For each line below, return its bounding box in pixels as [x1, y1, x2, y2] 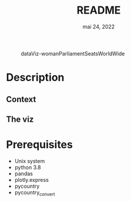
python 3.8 [14, 164, 41, 171]
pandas [14, 170, 33, 177]
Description [6, 71, 65, 84]
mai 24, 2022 [82, 23, 115, 30]
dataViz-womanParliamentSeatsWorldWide [21, 50, 125, 57]
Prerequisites [6, 138, 73, 151]
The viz [6, 114, 34, 124]
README [76, 4, 121, 17]
